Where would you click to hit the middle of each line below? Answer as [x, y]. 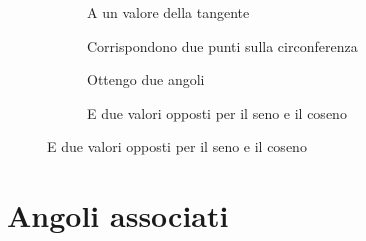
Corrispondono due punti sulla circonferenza [222, 45]
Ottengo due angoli [146, 79]
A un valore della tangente [168, 12]
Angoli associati [118, 215]
